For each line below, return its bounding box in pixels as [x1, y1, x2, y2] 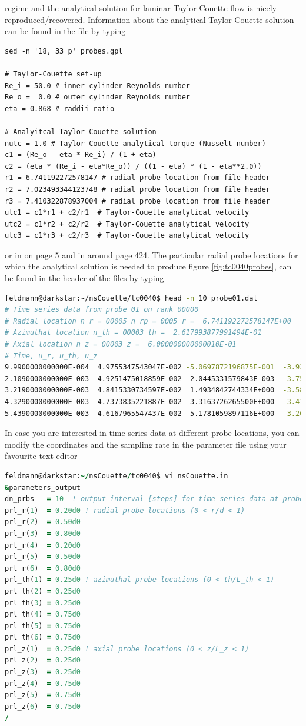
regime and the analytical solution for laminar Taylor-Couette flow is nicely [5, 2, 277, 14]
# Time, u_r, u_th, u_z [5, 351, 98, 360]
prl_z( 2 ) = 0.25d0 [5, 656, 81, 665]
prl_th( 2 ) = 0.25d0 [5, 587, 81, 595]
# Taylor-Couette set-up [5, 69, 102, 78]
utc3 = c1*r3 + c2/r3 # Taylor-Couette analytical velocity [5, 231, 250, 240]
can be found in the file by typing [5, 25, 126, 37]
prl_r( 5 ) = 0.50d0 [5, 552, 81, 561]
